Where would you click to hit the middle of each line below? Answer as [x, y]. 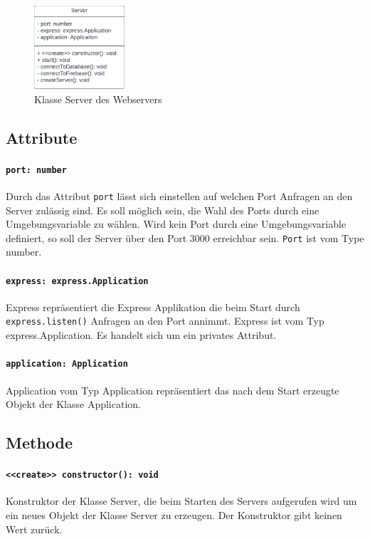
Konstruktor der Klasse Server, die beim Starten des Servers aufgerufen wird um [181, 501]
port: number [36, 170]
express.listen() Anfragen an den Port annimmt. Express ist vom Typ [165, 321]
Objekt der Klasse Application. [73, 404]
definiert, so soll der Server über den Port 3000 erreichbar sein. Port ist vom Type [185, 237]
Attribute [42, 137]
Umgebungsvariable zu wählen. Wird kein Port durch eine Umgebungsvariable [176, 224]
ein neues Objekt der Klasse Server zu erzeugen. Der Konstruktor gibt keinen [174, 514]
